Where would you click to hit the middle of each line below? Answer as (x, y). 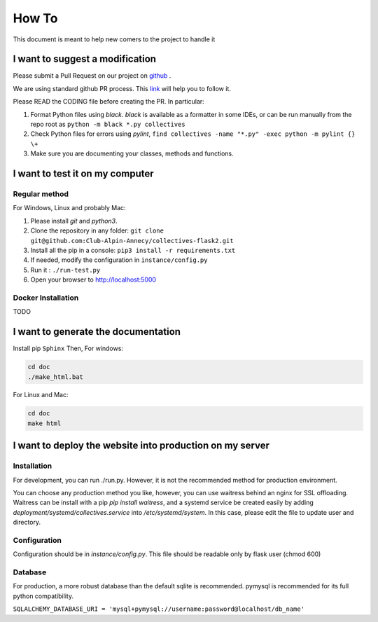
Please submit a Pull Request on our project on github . (92, 76)
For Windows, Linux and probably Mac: (69, 208)
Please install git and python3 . (74, 221)
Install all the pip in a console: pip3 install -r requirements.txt (133, 250)
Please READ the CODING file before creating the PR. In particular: (108, 102)
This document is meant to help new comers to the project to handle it (114, 39)
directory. (27, 523)
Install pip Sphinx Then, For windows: (68, 348)
